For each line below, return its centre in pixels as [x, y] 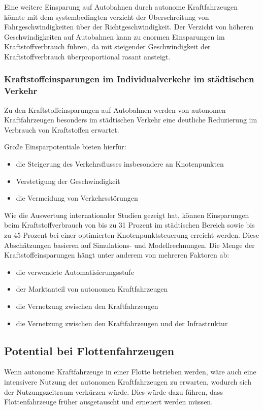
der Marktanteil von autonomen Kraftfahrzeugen [92, 289]
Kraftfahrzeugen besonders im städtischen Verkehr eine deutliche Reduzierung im [131, 120]
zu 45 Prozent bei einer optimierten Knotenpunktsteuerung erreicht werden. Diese [132, 235]
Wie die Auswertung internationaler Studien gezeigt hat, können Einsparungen [127, 215]
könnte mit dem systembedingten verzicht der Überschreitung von [107, 17]
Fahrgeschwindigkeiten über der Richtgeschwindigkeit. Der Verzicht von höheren [129, 27]
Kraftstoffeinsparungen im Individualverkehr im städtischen [129, 79]
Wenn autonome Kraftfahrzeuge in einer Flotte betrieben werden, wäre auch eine [130, 372]
